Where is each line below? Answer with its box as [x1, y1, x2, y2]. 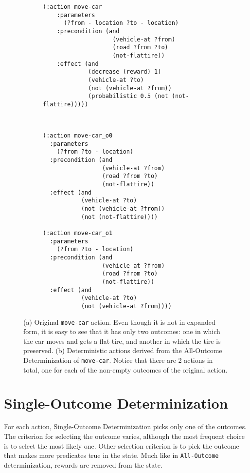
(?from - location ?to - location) [63, 20, 179, 27]
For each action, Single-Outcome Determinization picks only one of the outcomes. [4, 421, 247, 432]
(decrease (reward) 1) [88, 68, 161, 76]
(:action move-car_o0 [43, 132, 113, 139]
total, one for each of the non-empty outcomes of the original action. [23, 364, 228, 374]
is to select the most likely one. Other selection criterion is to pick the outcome [4, 440, 239, 451]
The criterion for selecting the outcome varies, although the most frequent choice [4, 431, 245, 441]
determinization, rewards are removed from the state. [4, 459, 162, 470]
